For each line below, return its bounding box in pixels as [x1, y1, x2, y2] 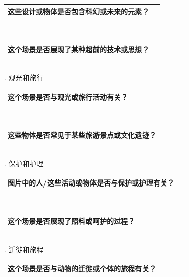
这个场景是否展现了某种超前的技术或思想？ [8, 43, 149, 54]
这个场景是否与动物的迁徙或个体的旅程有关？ [8, 263, 156, 274]
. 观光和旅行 [4, 72, 44, 83]
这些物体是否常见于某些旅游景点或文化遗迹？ [8, 129, 156, 140]
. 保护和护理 [4, 158, 44, 169]
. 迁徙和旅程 [4, 244, 44, 255]
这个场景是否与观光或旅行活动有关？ [8, 91, 128, 102]
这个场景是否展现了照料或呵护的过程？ [8, 215, 135, 226]
